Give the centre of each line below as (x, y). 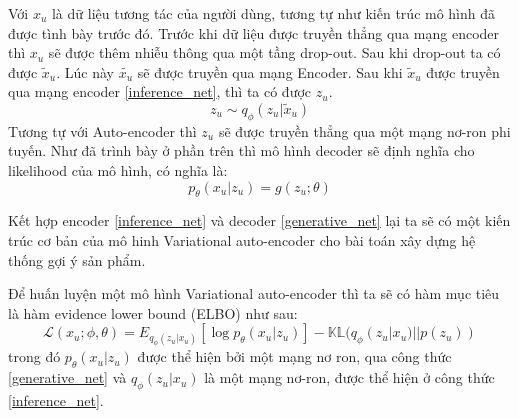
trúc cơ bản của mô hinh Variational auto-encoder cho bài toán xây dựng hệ (242, 239)
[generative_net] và (67, 377)
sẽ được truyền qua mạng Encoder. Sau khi (270, 71)
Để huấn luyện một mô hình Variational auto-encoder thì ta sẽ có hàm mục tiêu (254, 293)
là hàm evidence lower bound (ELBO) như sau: (153, 312)
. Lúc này (85, 71)
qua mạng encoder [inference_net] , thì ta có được (160, 91)
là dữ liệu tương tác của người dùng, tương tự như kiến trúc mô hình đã (273, 13)
